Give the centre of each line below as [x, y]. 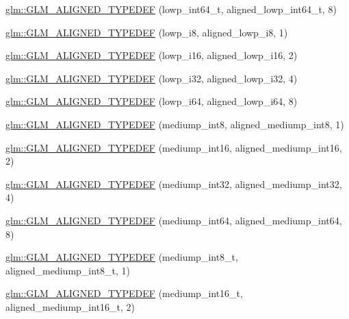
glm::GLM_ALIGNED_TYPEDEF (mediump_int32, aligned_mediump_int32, [174, 184]
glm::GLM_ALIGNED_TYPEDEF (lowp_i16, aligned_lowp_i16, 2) [152, 55]
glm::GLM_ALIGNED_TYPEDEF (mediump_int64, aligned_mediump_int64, [174, 220]
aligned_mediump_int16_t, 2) [70, 306]
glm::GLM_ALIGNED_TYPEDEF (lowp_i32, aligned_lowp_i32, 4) [152, 78]
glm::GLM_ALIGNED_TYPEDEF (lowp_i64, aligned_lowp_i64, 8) [152, 101]
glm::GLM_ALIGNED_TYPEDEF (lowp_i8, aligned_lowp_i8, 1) [147, 32]
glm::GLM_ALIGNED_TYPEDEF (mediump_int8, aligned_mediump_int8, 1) [175, 124]
